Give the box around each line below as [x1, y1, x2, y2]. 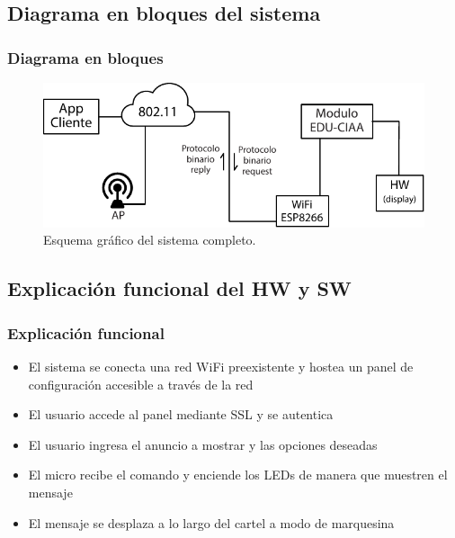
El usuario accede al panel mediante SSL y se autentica [28, 405, 334, 424]
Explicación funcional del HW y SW [7, 274, 352, 302]
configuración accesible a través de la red [28, 374, 254, 393]
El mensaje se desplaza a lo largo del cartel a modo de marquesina [28, 513, 395, 532]
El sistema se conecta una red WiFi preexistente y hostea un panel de [28, 357, 414, 376]
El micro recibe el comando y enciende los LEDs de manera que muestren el [28, 465, 448, 484]
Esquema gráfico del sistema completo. [43, 230, 256, 249]
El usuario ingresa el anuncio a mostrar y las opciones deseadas [28, 435, 378, 453]
